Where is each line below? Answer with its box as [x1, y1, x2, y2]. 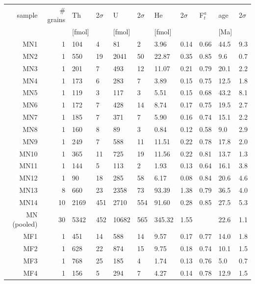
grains [47, 14, 66, 25]
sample [17, 9, 38, 20]
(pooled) [12, 219, 38, 229]
